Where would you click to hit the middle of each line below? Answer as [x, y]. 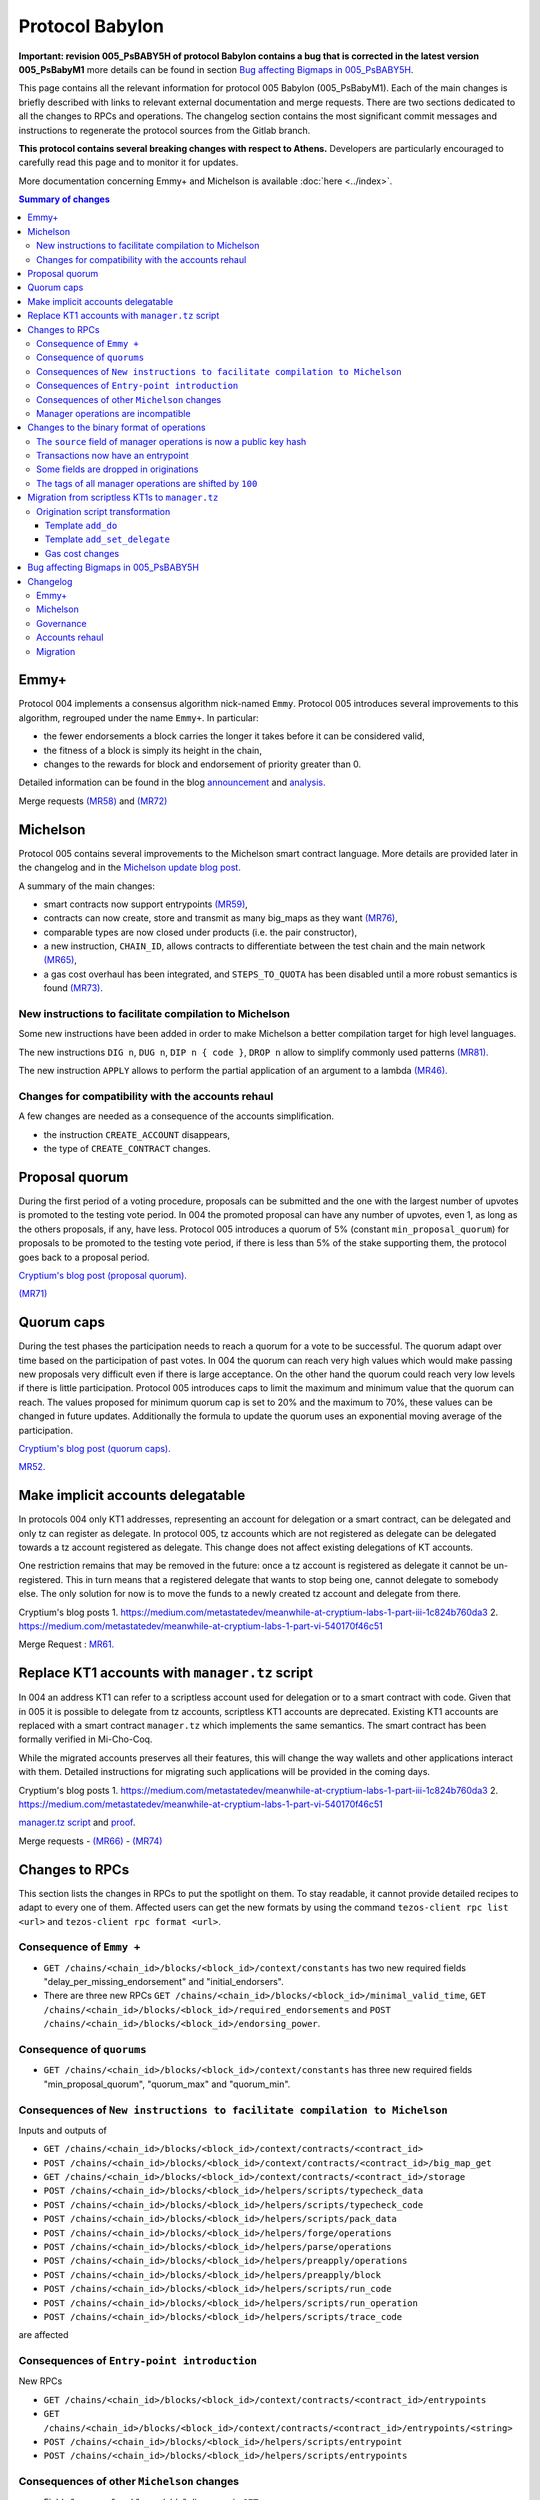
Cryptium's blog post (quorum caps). [94, 1448]
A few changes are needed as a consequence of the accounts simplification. [176, 1116]
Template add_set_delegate [107, 539]
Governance [61, 623]
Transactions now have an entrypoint [112, 456]
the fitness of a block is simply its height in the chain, [152, 750]
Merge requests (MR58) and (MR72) [93, 801]
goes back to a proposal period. [84, 1257]
